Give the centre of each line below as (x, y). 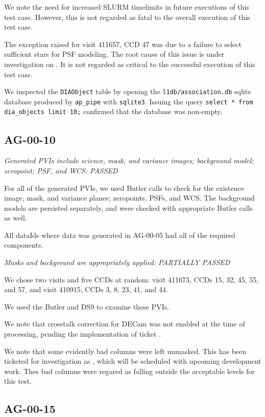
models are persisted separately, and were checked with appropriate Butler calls (128, 207)
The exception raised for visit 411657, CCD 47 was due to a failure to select (123, 44)
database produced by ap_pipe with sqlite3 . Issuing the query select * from (129, 101)
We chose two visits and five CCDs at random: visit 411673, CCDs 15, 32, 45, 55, (131, 279)
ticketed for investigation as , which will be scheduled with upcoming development (133, 361)
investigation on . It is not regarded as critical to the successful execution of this (130, 64)
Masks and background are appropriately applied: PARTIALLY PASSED (117, 262)
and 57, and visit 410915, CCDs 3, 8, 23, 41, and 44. (86, 289)
